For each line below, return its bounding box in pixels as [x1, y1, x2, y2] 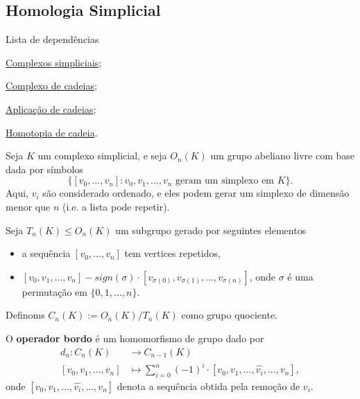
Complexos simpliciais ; [6, 55, 102, 69]
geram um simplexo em [175, 176, 275, 186]
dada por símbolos [6, 161, 83, 176]
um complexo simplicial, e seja [37, 148, 167, 163]
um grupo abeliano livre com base [210, 148, 355, 163]
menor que [6, 199, 51, 213]
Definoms [6, 308, 45, 322]
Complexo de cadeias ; [6, 78, 97, 93]
